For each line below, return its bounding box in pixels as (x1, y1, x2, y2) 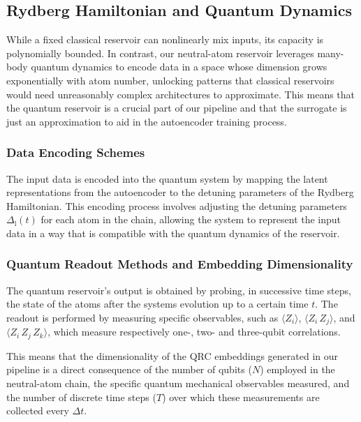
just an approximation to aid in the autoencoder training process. (6, 114, 287, 128)
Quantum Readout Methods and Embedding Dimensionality (6, 255, 353, 273)
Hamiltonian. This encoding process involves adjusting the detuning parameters (6, 198, 347, 213)
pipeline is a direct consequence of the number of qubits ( (6, 362, 252, 377)
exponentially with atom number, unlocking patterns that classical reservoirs (6, 73, 334, 87)
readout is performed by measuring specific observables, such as (6, 310, 279, 324)
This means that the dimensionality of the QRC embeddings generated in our (6, 348, 339, 363)
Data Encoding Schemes (6, 144, 145, 161)
